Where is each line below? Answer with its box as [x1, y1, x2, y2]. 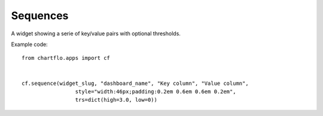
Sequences [11, 9, 69, 22]
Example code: [11, 41, 48, 48]
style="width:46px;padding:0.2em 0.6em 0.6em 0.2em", [75, 88, 236, 95]
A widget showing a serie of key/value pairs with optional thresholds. [11, 30, 181, 37]
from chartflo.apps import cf [22, 54, 111, 62]
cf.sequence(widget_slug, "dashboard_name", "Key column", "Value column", [22, 80, 249, 87]
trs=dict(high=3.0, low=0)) [75, 96, 158, 103]
